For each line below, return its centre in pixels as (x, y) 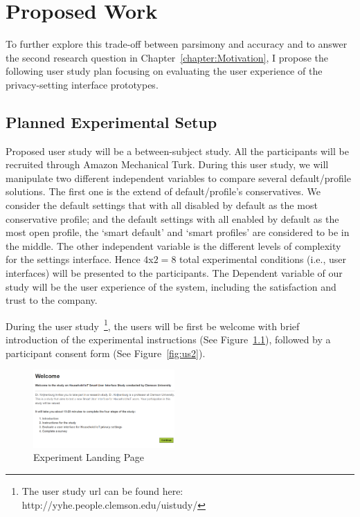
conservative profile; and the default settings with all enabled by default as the (172, 218)
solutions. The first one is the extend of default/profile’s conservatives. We (163, 191)
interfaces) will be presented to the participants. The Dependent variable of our (174, 273)
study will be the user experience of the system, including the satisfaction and (171, 286)
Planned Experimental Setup (111, 121)
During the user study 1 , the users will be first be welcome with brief (153, 325)
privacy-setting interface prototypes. (82, 84)
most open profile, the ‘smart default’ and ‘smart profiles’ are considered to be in (178, 232)
